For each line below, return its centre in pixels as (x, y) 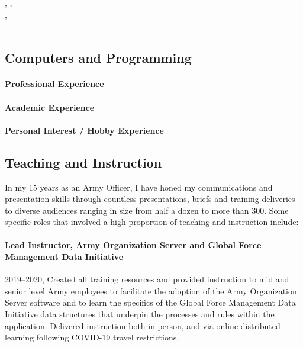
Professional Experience (54, 84)
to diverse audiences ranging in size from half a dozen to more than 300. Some (147, 210)
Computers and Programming (98, 58)
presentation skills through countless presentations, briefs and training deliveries (150, 199)
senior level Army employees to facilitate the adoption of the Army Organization (151, 290)
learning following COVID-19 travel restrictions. (92, 337)
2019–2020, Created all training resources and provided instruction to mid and (147, 279)
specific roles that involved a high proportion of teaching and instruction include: (152, 222)
